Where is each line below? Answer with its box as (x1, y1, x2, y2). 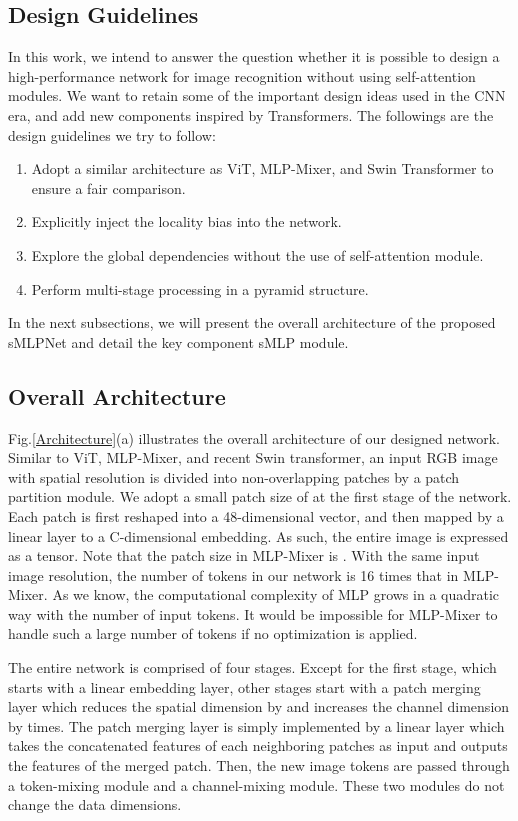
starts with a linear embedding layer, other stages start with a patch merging (8, 676, 481, 697)
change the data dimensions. (8, 794, 182, 815)
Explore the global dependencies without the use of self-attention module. (31, 244, 484, 265)
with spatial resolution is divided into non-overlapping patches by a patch (8, 466, 460, 487)
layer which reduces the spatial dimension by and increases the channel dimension (8, 696, 510, 717)
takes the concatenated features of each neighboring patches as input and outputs (8, 735, 508, 756)
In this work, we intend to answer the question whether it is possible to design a (8, 46, 500, 67)
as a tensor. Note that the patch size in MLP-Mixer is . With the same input (8, 545, 480, 566)
